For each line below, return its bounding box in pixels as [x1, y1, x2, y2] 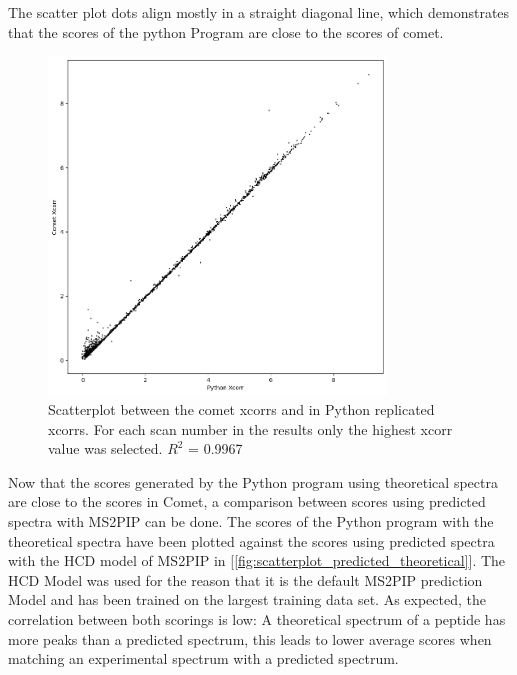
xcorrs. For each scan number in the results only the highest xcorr [48, 418, 453, 439]
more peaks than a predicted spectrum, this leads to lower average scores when [8, 628, 492, 649]
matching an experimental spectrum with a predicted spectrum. [8, 648, 399, 669]
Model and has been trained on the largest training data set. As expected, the [8, 589, 486, 610]
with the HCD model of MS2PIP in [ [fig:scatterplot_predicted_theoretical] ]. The [8, 550, 506, 571]
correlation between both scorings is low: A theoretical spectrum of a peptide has [8, 608, 506, 629]
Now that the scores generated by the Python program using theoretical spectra [8, 471, 498, 492]
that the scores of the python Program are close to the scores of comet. [8, 21, 444, 42]
